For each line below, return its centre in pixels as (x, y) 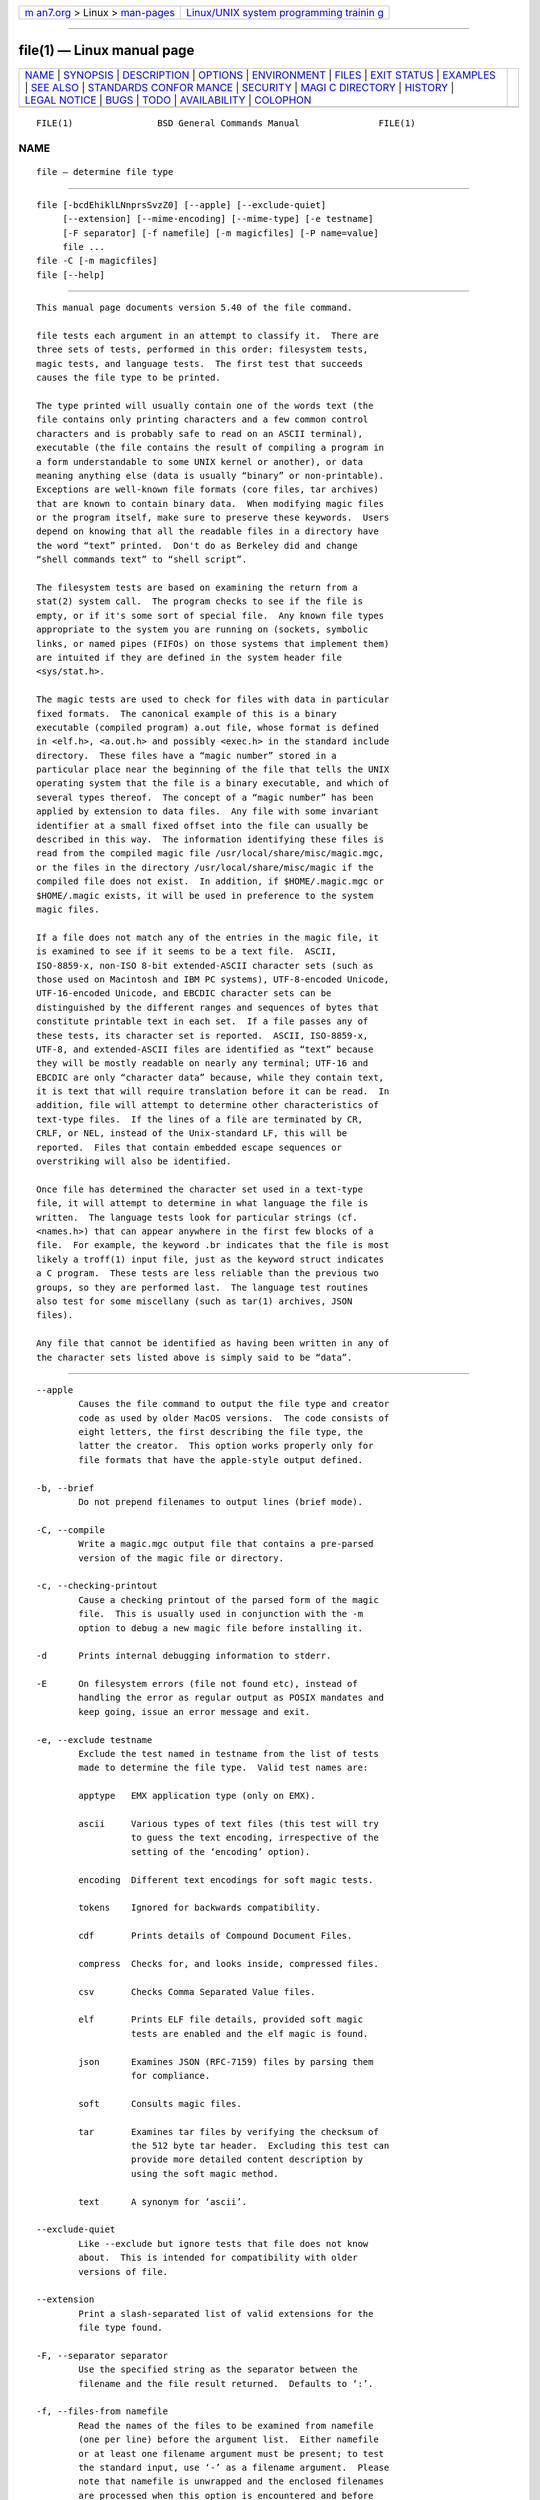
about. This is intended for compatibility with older (218, 2258)
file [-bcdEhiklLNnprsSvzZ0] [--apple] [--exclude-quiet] (181, 204)
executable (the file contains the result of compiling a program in (210, 448)
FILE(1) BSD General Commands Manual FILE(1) (226, 123)
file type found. (121, 2328)
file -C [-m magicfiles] (97, 261)
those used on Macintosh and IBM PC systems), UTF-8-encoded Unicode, (213, 979)
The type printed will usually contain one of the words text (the (205, 405)
